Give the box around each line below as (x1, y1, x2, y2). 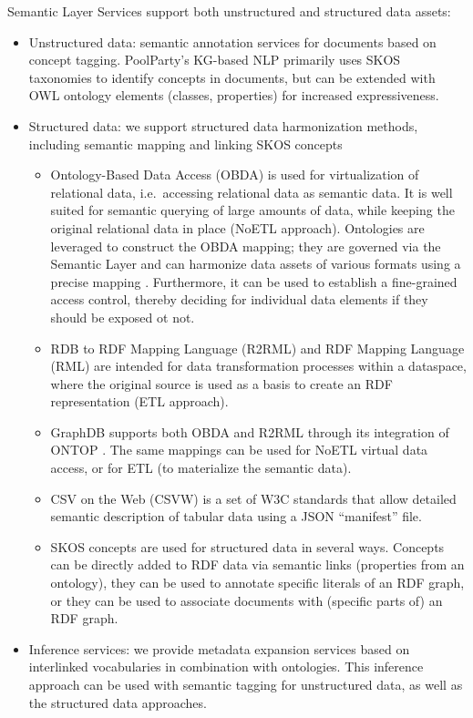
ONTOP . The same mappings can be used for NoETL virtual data (50, 440, 428, 459)
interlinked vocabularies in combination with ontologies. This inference (28, 657, 424, 676)
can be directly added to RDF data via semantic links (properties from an (50, 555, 465, 574)
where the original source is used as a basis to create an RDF (50, 374, 393, 393)
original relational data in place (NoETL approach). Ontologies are (50, 218, 425, 237)
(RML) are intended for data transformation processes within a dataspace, (50, 356, 467, 375)
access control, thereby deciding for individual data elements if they (50, 290, 428, 309)
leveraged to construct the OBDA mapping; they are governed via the (50, 236, 441, 255)
